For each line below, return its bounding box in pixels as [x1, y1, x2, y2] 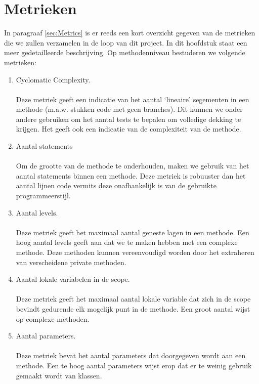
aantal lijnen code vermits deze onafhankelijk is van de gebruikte [16, 180, 217, 191]
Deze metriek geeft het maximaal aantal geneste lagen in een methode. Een [16, 227, 249, 237]
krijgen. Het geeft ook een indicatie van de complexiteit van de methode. [16, 123, 241, 134]
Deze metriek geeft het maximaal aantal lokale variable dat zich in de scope [16, 293, 251, 304]
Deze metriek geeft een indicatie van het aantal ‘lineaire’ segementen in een [16, 94, 249, 104]
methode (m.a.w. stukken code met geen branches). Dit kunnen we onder [16, 104, 243, 114]
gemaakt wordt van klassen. [16, 370, 102, 380]
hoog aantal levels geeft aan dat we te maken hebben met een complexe [16, 237, 238, 247]
